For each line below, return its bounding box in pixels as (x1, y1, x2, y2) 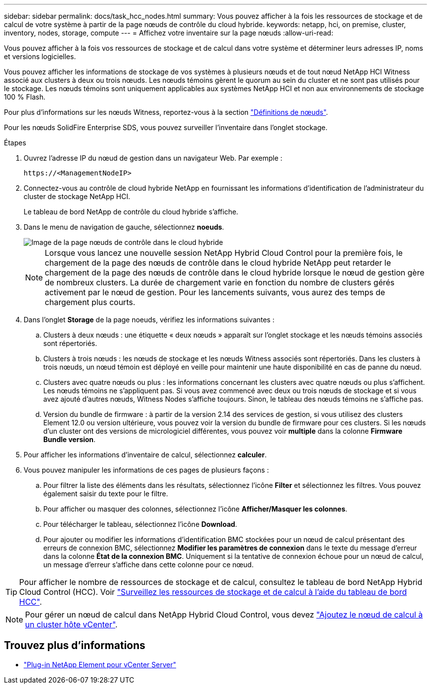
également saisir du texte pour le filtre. (43, 489, 168, 498)
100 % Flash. (4, 93, 46, 101)
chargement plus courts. (45, 297, 135, 307)
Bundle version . (43, 435, 96, 444)
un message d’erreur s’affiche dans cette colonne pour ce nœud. (43, 560, 254, 569)
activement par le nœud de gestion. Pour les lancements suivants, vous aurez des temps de (45, 287, 385, 297)
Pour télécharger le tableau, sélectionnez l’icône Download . (43, 520, 237, 528)
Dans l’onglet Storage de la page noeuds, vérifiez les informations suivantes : (24, 315, 275, 324)
